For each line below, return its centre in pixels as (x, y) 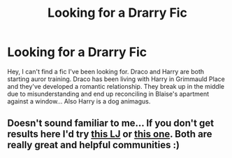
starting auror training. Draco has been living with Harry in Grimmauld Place (116, 79)
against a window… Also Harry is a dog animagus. (79, 101)
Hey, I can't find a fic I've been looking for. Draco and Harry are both (106, 71)
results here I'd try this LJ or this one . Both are (110, 134)
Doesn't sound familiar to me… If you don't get (111, 123)
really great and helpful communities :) (94, 145)
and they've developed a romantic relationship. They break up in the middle (116, 86)
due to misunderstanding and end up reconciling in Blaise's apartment (108, 94)
